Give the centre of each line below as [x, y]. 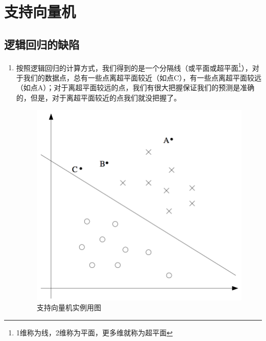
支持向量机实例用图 [69, 307]
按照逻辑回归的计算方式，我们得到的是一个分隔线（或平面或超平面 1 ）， [134, 67]
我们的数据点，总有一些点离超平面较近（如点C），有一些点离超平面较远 [142, 77]
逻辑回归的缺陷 [42, 44]
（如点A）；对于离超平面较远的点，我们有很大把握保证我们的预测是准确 [135, 87]
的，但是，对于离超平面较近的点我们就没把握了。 [98, 98]
